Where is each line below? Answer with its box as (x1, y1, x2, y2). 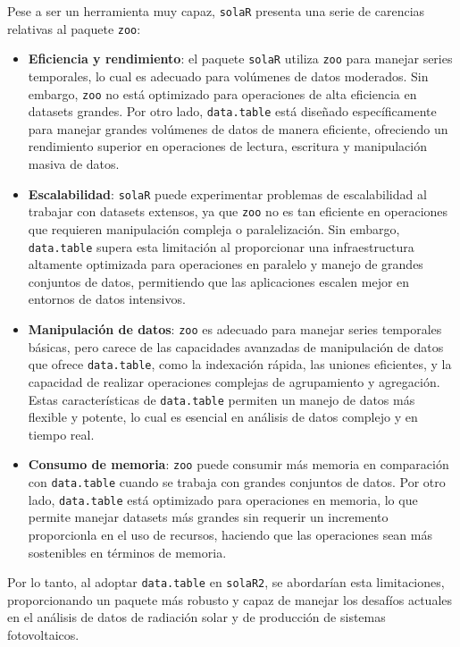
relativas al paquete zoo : (7, 19, 141, 38)
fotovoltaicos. (7, 625, 79, 643)
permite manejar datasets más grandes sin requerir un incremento (28, 508, 389, 526)
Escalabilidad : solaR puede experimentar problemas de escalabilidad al (28, 184, 427, 203)
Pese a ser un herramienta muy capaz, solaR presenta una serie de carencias (7, 2, 425, 20)
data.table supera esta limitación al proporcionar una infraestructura (28, 237, 414, 256)
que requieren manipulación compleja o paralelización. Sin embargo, (28, 219, 400, 238)
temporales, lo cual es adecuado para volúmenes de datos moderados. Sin (28, 66, 429, 85)
